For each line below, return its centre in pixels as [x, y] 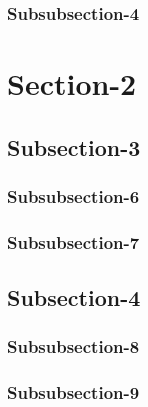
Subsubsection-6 [73, 195]
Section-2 [72, 83]
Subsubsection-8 [73, 346]
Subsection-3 [74, 146]
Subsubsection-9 [73, 392]
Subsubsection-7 [73, 241]
